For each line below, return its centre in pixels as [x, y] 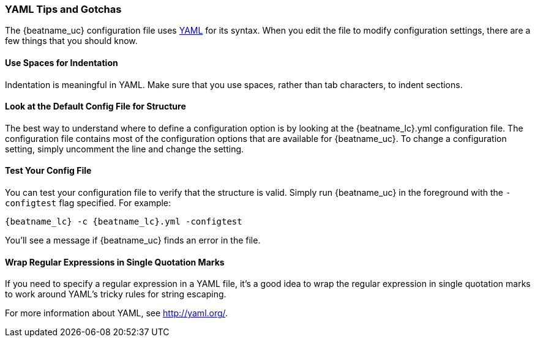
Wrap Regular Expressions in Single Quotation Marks [115, 262]
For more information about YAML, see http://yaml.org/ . [117, 313]
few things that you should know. [71, 41]
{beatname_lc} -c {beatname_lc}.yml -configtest [124, 222]
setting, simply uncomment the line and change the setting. [125, 149]
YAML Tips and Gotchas [63, 9]
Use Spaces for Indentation [62, 62]
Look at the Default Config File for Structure [95, 106]
